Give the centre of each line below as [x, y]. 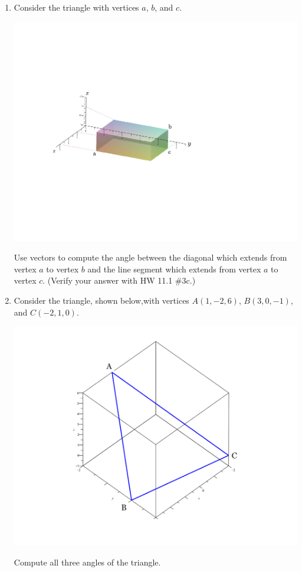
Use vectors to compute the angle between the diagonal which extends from [150, 257]
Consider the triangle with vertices [76, 7]
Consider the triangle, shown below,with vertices [101, 300]
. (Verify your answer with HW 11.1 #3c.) [119, 280]
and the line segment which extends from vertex [174, 269]
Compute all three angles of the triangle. [87, 562]
